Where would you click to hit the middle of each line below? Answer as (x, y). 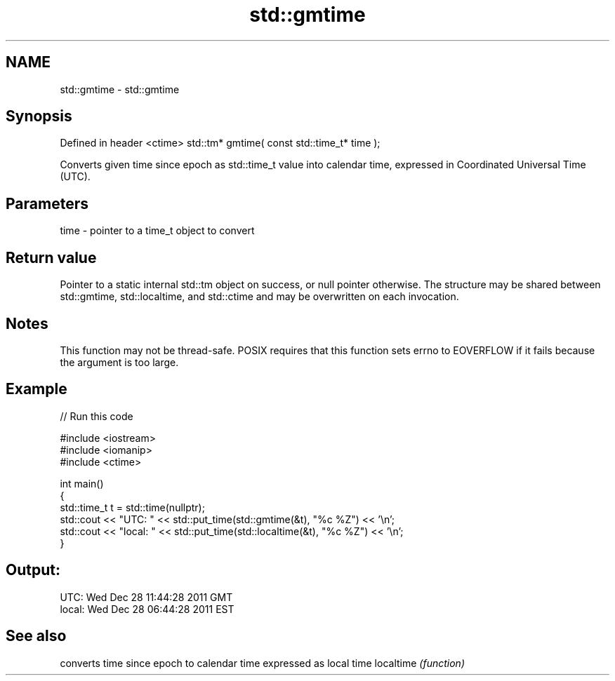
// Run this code (97, 416)
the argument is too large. (119, 362)
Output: (33, 570)
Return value (51, 257)
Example (37, 389)
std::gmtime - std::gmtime (120, 89)
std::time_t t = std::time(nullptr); (132, 507)
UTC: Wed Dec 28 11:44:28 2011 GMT (146, 597)
